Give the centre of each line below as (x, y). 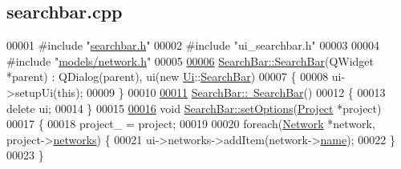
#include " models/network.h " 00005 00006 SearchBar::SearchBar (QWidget (190, 60)
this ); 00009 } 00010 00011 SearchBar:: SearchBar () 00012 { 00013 (221, 92)
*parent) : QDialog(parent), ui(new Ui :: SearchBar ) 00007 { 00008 (168, 76)
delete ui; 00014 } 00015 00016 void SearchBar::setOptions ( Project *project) (194, 108)
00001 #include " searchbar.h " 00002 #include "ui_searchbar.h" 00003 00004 (193, 45)
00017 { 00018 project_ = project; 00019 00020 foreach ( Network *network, (191, 124)
